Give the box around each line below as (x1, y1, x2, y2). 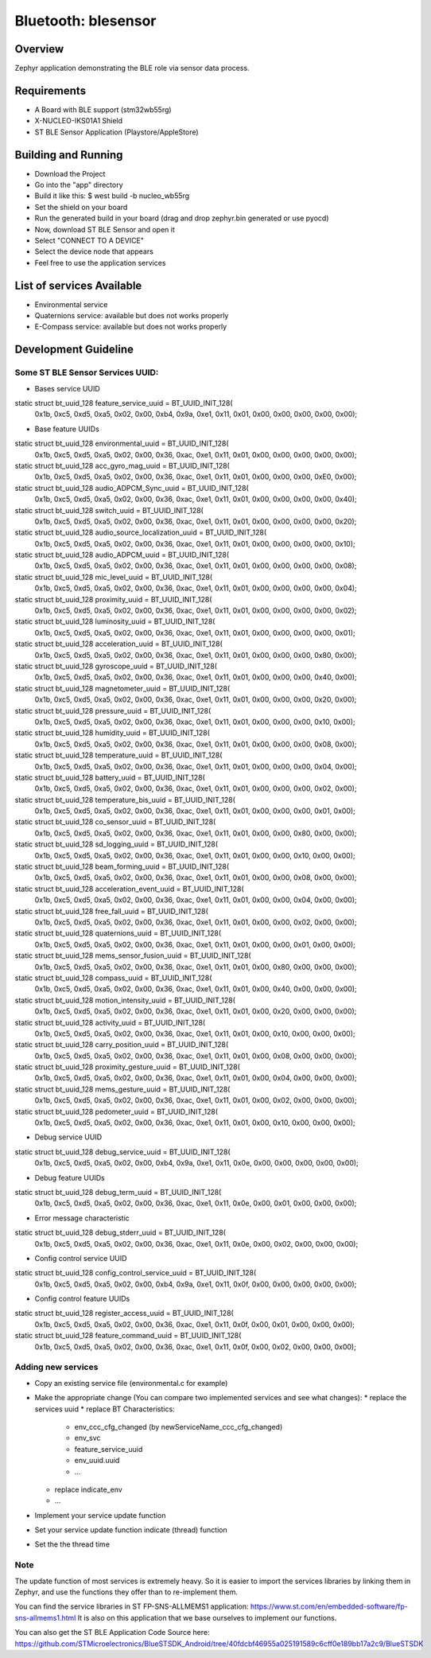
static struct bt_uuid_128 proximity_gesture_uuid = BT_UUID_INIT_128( (14, 1062, 240, 1072)
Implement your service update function (34, 1510, 166, 1520)
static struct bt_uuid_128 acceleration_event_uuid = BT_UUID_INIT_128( (14, 884, 244, 893)
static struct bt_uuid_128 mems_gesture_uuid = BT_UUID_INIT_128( (14, 1084, 231, 1094)
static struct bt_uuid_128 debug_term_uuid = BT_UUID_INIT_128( (14, 1187, 222, 1197)
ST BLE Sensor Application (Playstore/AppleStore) (34, 127, 199, 137)
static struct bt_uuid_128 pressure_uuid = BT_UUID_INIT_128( (14, 706, 212, 715)
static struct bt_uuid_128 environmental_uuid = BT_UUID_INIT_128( (14, 438, 230, 449)
